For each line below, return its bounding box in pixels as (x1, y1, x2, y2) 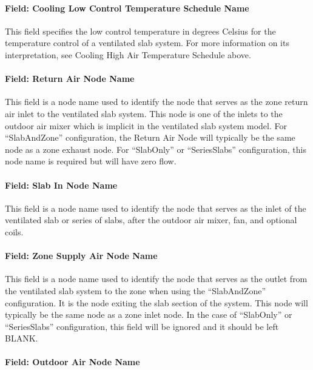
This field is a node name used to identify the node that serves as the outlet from (5, 272, 308, 285)
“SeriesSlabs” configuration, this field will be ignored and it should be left (5, 320, 279, 332)
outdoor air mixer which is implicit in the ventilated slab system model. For (5, 119, 287, 132)
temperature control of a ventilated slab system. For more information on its (5, 36, 289, 49)
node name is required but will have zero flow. (5, 155, 177, 167)
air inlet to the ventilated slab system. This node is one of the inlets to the (5, 107, 283, 119)
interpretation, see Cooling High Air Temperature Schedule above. (5, 48, 251, 61)
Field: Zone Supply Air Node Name (5, 249, 158, 262)
